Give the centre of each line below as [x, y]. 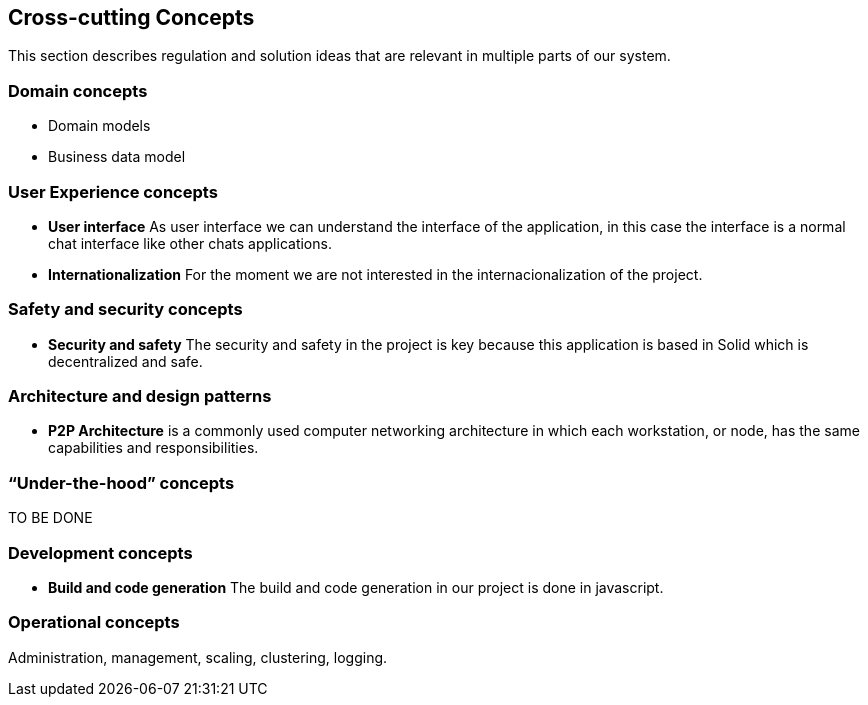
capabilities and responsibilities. [153, 448]
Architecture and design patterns [140, 396]
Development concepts [100, 552]
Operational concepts [94, 622]
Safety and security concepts [125, 309]
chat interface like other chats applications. [190, 243]
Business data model [117, 157]
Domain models [99, 126]
